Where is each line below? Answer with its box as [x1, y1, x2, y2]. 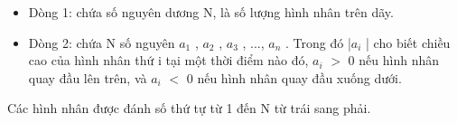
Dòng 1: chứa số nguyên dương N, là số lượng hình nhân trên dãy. [28, 3, 394, 21]
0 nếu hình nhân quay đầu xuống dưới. [186, 68, 402, 87]
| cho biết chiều [366, 33, 451, 52]
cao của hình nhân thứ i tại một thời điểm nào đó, [28, 51, 309, 70]
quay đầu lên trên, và [28, 68, 147, 87]
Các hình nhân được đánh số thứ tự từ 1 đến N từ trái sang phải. [7, 99, 371, 118]
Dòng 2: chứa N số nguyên [28, 33, 175, 52]
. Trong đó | [285, 33, 351, 52]
